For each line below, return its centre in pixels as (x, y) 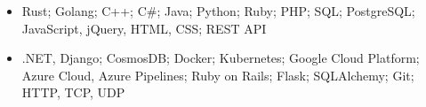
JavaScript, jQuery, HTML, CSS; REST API (144, 28)
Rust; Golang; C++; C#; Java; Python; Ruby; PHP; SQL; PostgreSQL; (218, 11)
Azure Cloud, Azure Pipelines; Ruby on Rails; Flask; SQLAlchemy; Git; (218, 75)
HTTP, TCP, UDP (73, 92)
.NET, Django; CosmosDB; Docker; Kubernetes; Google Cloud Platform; (221, 58)
